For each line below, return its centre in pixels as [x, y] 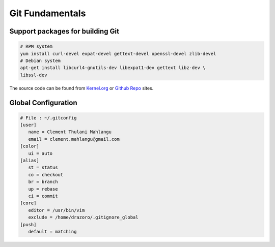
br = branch [43, 182]
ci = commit [43, 196]
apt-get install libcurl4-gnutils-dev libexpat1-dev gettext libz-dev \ [113, 68]
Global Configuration [43, 102]
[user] [28, 125]
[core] [28, 203]
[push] [28, 224]
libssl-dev [34, 75]
